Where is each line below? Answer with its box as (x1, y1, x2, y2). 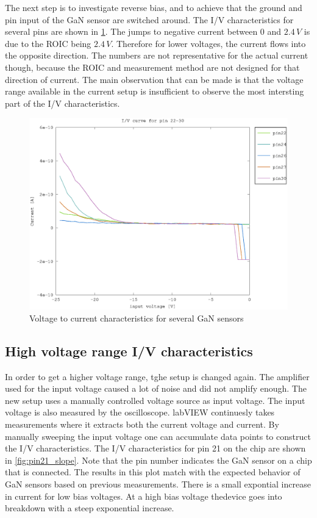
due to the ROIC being (5, 37, 91, 49)
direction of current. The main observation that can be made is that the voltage (5, 73, 304, 85)
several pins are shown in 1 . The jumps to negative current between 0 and (5, 25, 282, 38)
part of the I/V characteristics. (5, 96, 120, 109)
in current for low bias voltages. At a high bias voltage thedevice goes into (5, 489, 282, 502)
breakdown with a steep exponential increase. (5, 502, 174, 514)
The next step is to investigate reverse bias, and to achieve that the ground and (5, 1, 302, 13)
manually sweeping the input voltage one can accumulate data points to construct (5, 430, 311, 442)
